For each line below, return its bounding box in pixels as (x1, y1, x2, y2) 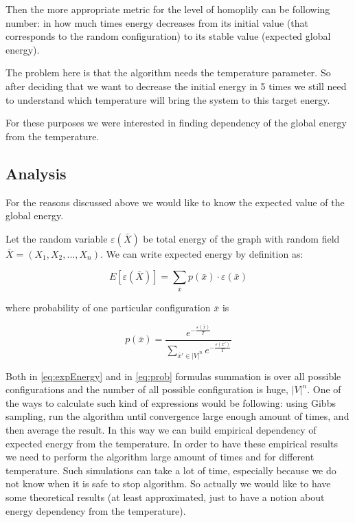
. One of (307, 382, 341, 397)
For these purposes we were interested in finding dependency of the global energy (5, 115, 347, 130)
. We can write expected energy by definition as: (100, 246, 304, 260)
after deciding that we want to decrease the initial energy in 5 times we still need (5, 78, 347, 93)
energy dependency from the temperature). (5, 503, 186, 518)
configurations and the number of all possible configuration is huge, (5, 382, 288, 397)
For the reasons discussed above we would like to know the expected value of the (5, 194, 345, 209)
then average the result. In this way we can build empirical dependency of (5, 422, 317, 436)
